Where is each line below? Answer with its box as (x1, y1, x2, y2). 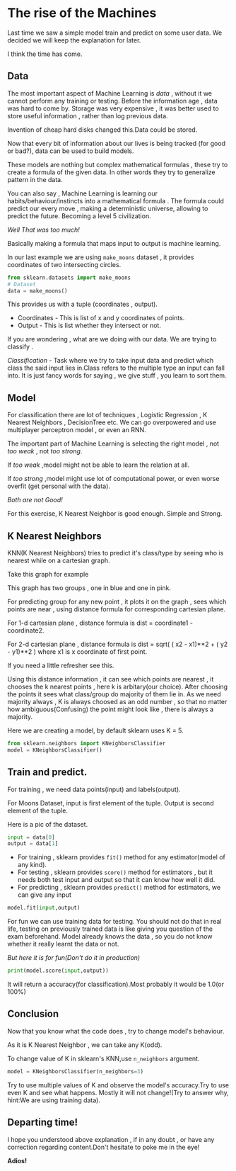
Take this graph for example (7, 570, 89, 578)
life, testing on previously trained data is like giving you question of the (7, 924, 213, 933)
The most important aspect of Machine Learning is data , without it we (7, 89, 213, 97)
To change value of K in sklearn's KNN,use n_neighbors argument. (7, 1054, 200, 1063)
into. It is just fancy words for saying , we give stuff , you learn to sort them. (7, 371, 228, 380)
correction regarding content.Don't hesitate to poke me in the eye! (7, 1143, 200, 1151)
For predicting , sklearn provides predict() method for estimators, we (17, 883, 221, 892)
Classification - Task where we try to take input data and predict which (7, 356, 214, 365)
